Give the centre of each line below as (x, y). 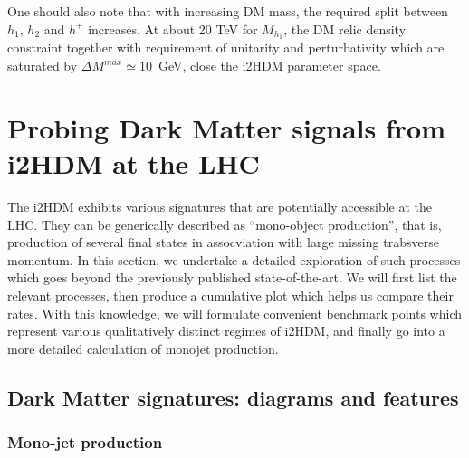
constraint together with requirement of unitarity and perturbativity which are (226, 48)
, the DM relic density (345, 29)
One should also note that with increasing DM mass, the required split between (228, 11)
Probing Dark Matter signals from (226, 127)
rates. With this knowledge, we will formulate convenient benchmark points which (235, 313)
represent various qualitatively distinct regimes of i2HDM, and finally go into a (226, 331)
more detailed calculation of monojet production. (143, 348)
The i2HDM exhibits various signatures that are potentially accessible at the (220, 206)
